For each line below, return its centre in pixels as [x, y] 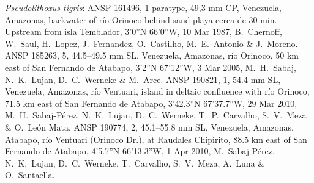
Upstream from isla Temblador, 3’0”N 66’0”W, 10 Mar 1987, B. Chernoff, [144, 31]
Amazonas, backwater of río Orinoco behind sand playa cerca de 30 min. [141, 19]
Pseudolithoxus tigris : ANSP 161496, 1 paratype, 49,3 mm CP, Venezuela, [143, 7]
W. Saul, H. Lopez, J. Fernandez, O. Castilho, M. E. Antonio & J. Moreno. [151, 43]
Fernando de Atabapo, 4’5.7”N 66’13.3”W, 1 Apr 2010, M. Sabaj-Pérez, [140, 151]
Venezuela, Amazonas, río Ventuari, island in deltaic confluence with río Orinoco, [157, 91]
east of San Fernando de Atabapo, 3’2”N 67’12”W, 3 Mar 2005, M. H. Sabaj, [151, 67]
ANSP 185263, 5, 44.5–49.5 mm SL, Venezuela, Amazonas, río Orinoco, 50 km [152, 55]
